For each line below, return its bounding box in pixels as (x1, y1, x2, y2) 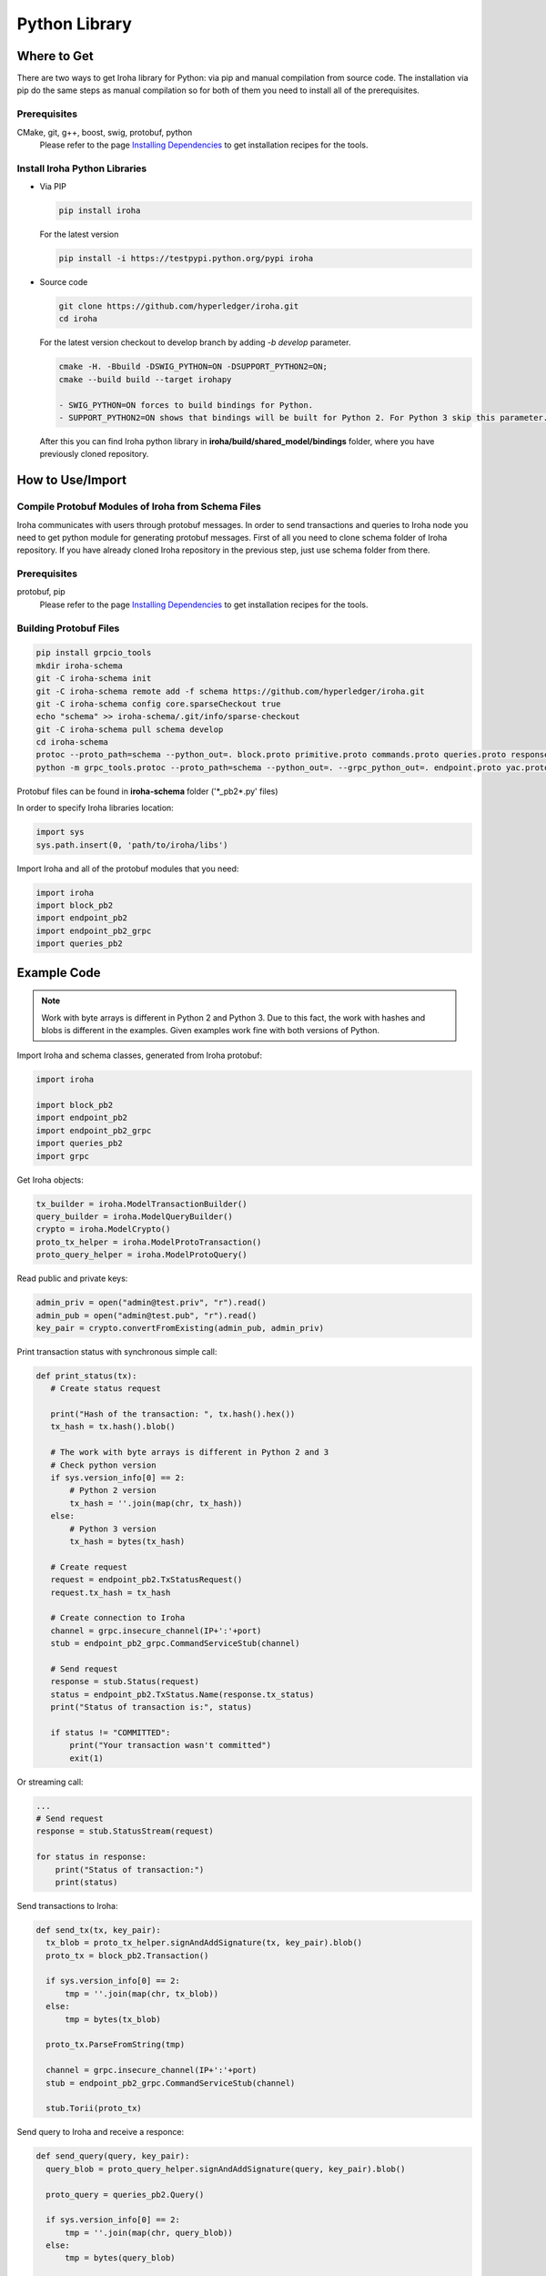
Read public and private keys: (16, 1273, 128, 1284)
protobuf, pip (16, 586, 66, 597)
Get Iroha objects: (16, 1174, 84, 1185)
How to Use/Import (16, 472, 127, 488)
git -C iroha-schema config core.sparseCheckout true (35, 698, 281, 709)
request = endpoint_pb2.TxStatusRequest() (50, 1575, 243, 1585)
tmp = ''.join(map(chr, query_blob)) (65, 2227, 234, 2238)
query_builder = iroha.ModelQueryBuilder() (35, 1212, 234, 1222)
